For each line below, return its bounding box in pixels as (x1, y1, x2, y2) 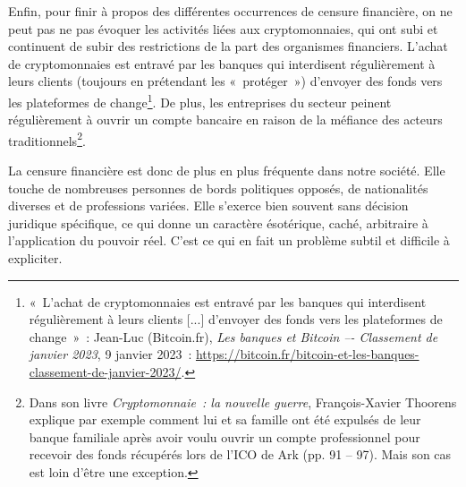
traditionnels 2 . (8, 128, 86, 150)
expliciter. (8, 249, 63, 268)
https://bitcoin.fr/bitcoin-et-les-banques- (195, 345, 419, 363)
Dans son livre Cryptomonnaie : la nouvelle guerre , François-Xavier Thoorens (29, 392, 457, 411)
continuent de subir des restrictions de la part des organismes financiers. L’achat (8, 37, 448, 56)
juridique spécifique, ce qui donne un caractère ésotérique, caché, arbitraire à (8, 213, 428, 232)
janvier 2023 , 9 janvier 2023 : (29, 345, 192, 363)
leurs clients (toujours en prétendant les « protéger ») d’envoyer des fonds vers (8, 72, 443, 90)
